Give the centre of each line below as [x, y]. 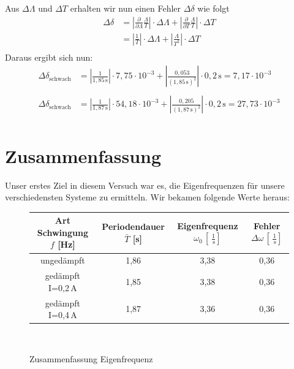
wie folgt [213, 8]
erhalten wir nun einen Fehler [126, 8]
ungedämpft [63, 260]
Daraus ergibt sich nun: [49, 57]
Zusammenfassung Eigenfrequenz [91, 358]
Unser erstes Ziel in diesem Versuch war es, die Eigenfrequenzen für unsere [145, 185]
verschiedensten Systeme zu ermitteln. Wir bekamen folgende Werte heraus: [147, 197]
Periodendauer [133, 226]
